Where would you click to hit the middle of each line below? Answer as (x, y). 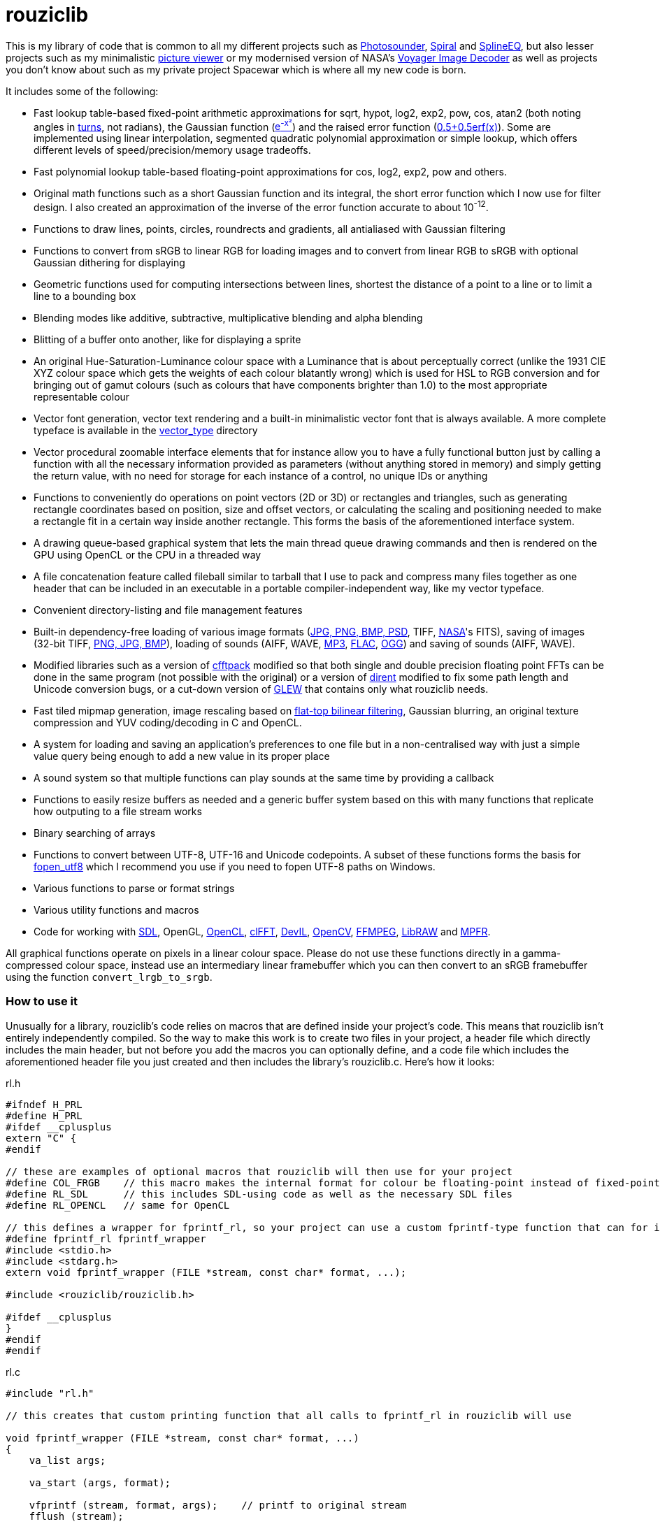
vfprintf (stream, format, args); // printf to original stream (218, 1505)
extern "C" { (41, 1138)
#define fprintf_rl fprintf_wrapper (106, 1238)
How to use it (42, 1001)
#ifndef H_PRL (44, 1104)
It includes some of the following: (82, 91)
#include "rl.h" (50, 1393)
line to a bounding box (85, 296)
